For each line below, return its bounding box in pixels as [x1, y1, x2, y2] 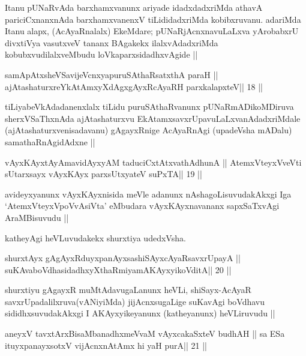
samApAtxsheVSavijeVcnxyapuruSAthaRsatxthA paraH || [5, 68, 218, 80]
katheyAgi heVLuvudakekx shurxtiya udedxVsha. [5, 231, 186, 244]
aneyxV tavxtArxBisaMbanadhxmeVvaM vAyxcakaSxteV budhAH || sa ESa [5, 327, 285, 340]
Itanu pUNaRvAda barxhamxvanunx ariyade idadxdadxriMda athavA [5, 1, 263, 13]
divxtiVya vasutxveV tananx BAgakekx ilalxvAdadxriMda [5, 36, 218, 49]
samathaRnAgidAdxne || [5, 135, 95, 148]
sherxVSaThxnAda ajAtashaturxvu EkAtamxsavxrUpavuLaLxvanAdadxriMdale [5, 112, 301, 124]
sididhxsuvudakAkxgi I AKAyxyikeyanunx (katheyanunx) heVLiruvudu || [5, 307, 275, 319]
